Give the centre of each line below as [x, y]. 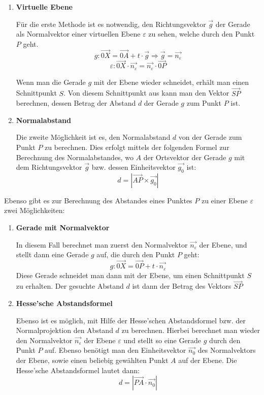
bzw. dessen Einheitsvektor [134, 167]
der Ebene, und [223, 244]
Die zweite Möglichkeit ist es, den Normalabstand [93, 137]
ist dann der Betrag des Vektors [182, 286]
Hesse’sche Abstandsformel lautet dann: [78, 370]
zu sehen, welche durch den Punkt [202, 34]
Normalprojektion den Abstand [64, 330]
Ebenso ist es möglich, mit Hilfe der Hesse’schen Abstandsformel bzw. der [131, 320]
